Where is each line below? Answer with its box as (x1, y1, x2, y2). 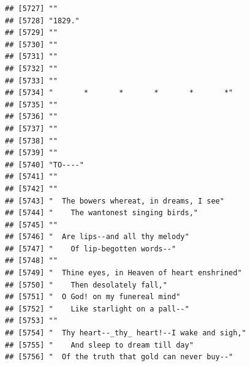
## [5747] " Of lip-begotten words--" (5, 244, 176, 253)
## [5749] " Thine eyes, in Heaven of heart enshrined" (5, 269, 242, 278)
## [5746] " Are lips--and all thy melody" (5, 232, 189, 242)
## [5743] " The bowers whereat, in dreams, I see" (5, 196, 224, 205)
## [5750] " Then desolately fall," (5, 280, 167, 289)
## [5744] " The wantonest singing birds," (5, 208, 198, 218)
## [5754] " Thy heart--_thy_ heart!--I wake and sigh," (5, 329, 246, 338)
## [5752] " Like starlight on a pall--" (5, 304, 189, 313)
